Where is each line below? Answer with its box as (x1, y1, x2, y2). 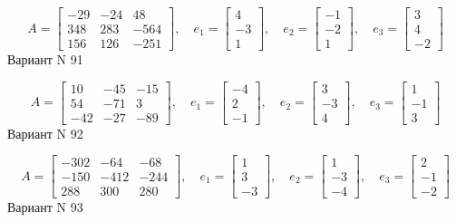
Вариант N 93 (7, 198, 83, 217)
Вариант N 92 (7, 123, 83, 142)
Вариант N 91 (7, 50, 83, 69)
